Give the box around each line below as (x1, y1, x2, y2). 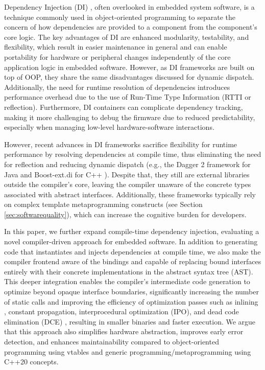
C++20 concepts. (4, 356, 59, 367)
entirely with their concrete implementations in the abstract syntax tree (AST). (4, 266, 253, 276)
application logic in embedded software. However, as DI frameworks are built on (4, 61, 255, 72)
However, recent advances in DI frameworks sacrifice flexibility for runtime (4, 138, 237, 149)
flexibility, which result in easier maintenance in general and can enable (4, 41, 227, 52)
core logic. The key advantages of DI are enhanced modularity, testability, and (4, 31, 249, 42)
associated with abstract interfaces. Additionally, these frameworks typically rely (4, 189, 256, 199)
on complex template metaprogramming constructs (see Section (4, 199, 203, 210)
